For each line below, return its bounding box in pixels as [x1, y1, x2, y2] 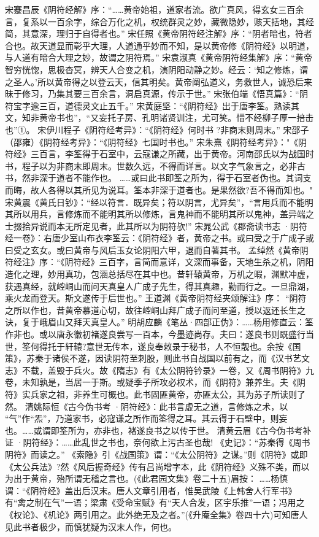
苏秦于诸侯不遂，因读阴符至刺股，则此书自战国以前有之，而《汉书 [26, 352, 293, 365]
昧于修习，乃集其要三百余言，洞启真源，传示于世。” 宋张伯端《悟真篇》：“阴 [5, 87, 308, 100]
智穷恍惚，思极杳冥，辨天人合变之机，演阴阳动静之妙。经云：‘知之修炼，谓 [5, 63, 308, 75]
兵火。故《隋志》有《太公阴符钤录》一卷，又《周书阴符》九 [73, 363, 314, 376]
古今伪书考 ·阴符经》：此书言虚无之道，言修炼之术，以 [67, 400, 288, 412]
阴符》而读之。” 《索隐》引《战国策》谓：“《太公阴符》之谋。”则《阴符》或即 [5, 447, 308, 460]
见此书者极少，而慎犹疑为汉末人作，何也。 [5, 520, 177, 533]
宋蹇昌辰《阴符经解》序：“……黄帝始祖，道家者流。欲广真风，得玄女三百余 [5, 3, 304, 15]
